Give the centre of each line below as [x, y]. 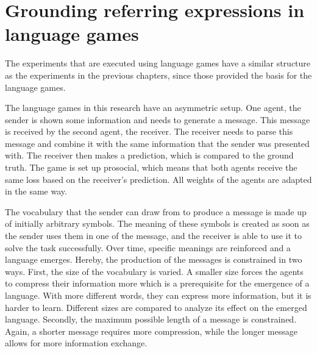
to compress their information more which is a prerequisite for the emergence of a [157, 283]
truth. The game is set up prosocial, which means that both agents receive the [151, 167]
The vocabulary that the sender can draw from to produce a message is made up [156, 211]
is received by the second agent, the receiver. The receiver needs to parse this [149, 131]
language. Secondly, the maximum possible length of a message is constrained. [151, 319]
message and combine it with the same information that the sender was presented [157, 143]
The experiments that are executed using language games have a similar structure [158, 63]
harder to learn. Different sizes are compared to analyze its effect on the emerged [156, 307]
